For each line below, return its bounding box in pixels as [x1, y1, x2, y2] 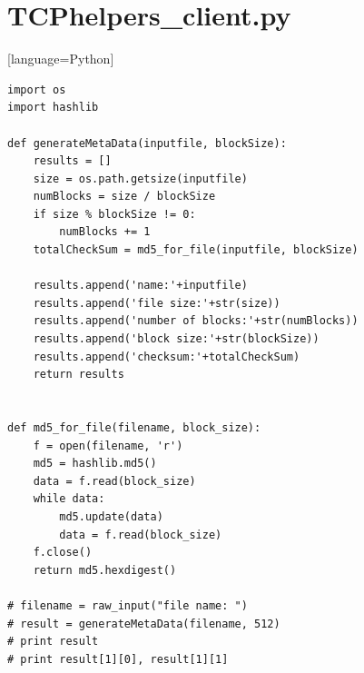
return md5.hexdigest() [33, 563, 177, 577]
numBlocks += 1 [59, 225, 151, 239]
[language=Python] [7, 49, 114, 68]
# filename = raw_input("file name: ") [7, 599, 248, 612]
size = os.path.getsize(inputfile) [33, 172, 248, 185]
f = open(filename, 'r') [33, 439, 183, 452]
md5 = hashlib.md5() [33, 457, 157, 470]
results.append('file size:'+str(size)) [33, 296, 280, 310]
